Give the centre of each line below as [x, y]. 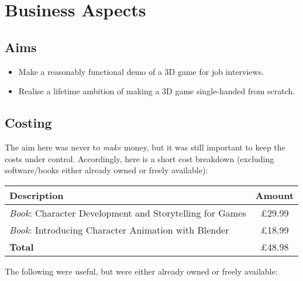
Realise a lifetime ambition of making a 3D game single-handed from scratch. [157, 91]
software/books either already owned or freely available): [106, 170]
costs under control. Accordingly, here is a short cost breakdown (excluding [140, 158]
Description [37, 195]
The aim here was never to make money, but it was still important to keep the [145, 147]
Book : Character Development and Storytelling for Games [128, 213]
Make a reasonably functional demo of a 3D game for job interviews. [141, 71]
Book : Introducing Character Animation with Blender [119, 229]
